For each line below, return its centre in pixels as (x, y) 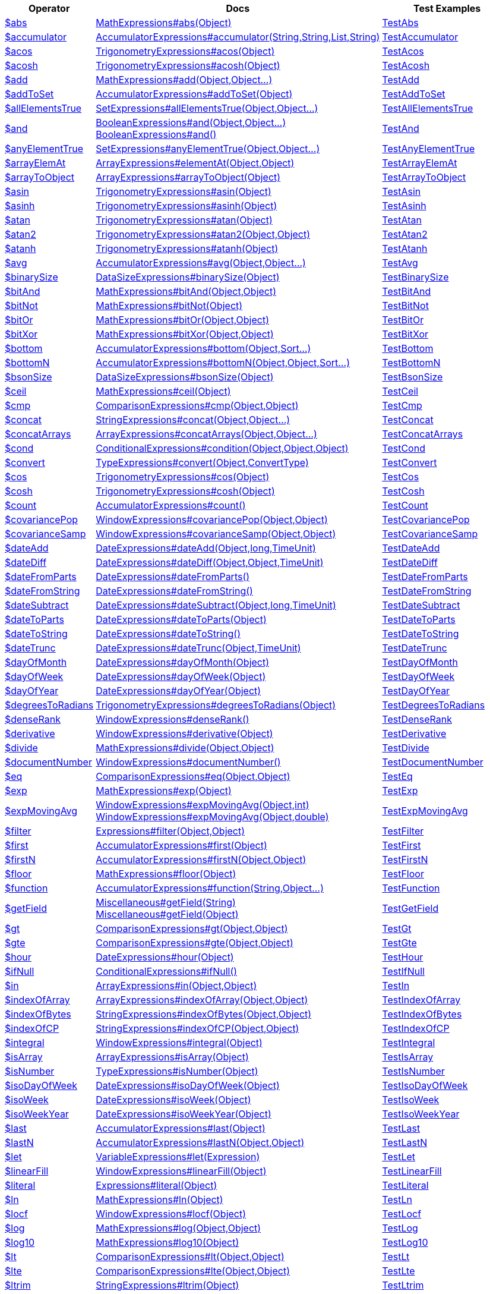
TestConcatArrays (423, 434)
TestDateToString (421, 634)
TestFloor (403, 874)
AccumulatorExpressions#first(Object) (181, 845)
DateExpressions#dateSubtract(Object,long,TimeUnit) (216, 605)
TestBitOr (403, 320)
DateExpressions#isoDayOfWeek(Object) (188, 1085)
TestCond (404, 448)
